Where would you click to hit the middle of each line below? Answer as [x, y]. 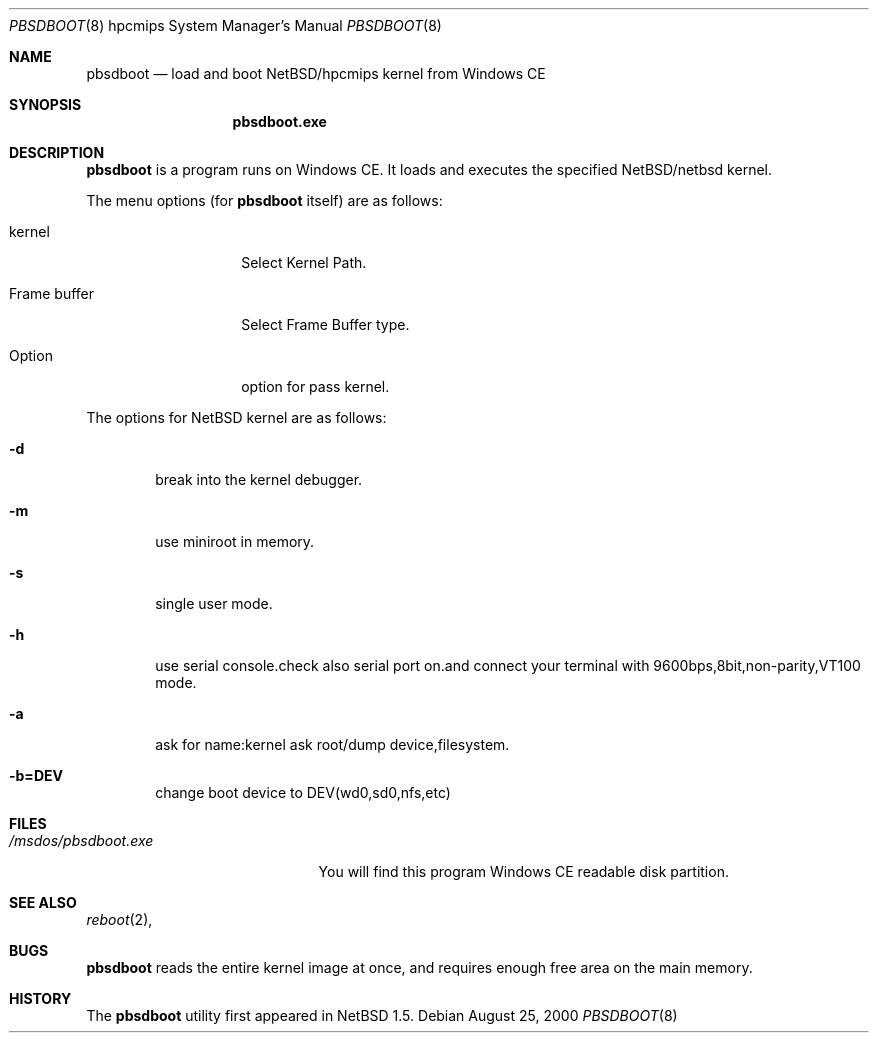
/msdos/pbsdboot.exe [81, 840]
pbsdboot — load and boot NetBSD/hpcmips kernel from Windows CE [316, 73]
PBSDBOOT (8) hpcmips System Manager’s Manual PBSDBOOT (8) [225, 25]
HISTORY [40, 998]
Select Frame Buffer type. [325, 324]
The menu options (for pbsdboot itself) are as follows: [264, 200]
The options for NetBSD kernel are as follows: [236, 417]
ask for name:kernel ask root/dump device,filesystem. [332, 744]
